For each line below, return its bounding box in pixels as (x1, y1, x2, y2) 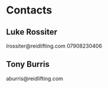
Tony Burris (6, 59, 50, 69)
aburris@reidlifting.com (6, 75, 64, 82)
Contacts (6, 4, 53, 17)
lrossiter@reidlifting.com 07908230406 (6, 42, 102, 49)
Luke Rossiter (6, 27, 58, 37)
